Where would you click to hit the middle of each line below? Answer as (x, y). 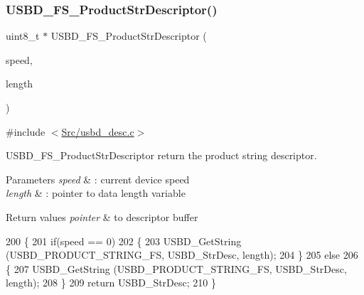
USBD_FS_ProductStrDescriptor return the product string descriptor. (161, 155)
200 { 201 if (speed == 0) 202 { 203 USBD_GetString (124, 241)
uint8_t (23, 36)
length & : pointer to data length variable (96, 193)
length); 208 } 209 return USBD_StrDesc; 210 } (111, 283)
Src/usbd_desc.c (98, 131)
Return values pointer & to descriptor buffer (102, 216)
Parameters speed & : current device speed (98, 179)
